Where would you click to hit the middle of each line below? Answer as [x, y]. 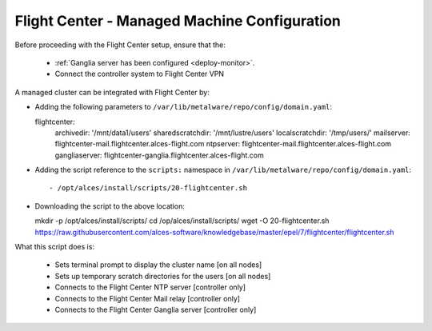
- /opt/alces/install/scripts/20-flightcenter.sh [148, 188]
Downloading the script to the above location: [110, 206]
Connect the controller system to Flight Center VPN [139, 74]
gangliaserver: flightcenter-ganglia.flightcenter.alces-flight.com [159, 155]
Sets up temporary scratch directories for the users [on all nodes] [163, 276]
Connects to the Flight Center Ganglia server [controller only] [156, 309]
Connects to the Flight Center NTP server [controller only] [150, 287]
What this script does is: [55, 247]
